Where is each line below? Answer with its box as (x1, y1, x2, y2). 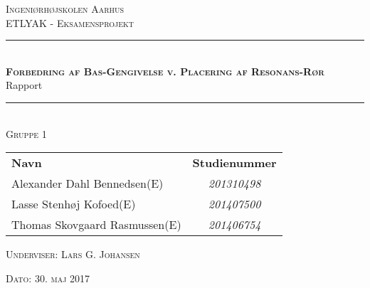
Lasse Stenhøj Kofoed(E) (11, 196, 136, 213)
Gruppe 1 (6, 126, 47, 141)
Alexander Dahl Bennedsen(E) (11, 175, 164, 192)
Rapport (6, 78, 43, 92)
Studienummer (192, 154, 277, 171)
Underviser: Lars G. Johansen (6, 247, 140, 262)
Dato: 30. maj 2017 (6, 270, 90, 285)
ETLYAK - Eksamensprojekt (6, 15, 134, 30)
